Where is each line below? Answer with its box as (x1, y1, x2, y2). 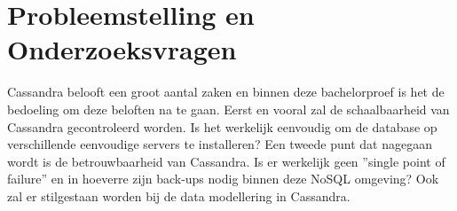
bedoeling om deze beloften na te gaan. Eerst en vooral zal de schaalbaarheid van (7, 99, 450, 118)
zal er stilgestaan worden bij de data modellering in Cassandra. (7, 186, 351, 205)
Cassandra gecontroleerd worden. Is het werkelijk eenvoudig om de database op (7, 117, 437, 136)
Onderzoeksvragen (7, 31, 237, 67)
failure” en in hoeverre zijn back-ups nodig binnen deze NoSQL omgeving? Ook (7, 169, 439, 188)
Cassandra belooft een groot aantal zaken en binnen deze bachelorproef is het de (7, 82, 445, 101)
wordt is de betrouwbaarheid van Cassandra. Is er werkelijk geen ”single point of (7, 152, 445, 170)
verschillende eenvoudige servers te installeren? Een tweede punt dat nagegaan (7, 135, 432, 153)
